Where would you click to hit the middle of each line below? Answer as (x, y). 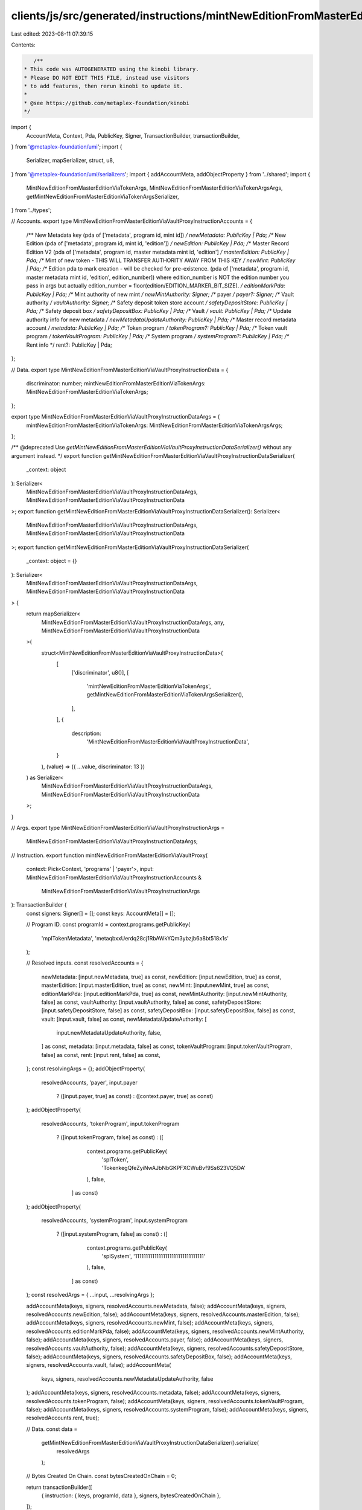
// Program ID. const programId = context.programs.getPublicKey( (108, 925)
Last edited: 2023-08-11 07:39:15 (52, 34)
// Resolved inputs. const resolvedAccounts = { (85, 963)
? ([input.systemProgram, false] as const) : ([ (112, 1234)
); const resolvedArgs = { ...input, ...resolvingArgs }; (90, 1295)
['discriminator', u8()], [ (100, 672)
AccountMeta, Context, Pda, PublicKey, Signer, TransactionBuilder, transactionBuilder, (133, 135)
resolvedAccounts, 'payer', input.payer (90, 1082)
